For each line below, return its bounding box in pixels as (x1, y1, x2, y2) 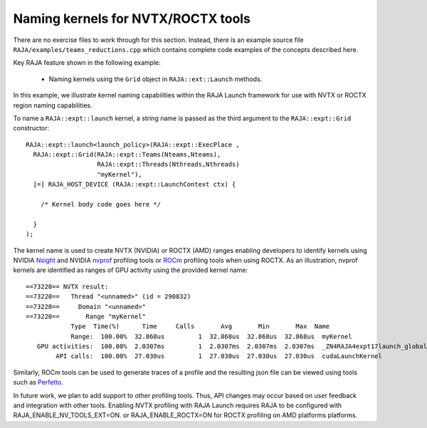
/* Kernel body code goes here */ (40, 200, 162, 209)
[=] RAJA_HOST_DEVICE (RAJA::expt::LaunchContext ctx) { (33, 180, 236, 189)
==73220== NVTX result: (26, 282, 109, 291)
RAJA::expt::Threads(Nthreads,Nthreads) (97, 160, 240, 169)
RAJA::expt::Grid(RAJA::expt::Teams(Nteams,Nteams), (33, 150, 221, 159)
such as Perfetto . (13, 378, 63, 387)
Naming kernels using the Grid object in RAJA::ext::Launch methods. (48, 75, 263, 83)
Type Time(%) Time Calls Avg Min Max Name (70, 323, 330, 330)
